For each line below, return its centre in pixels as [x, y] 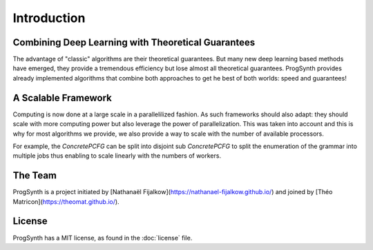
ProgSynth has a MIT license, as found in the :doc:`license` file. [103, 238]
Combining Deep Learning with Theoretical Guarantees [134, 42]
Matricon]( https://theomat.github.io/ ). [66, 201]
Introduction [49, 18]
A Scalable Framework [62, 97]
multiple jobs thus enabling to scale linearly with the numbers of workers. [117, 156]
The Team [35, 176]
